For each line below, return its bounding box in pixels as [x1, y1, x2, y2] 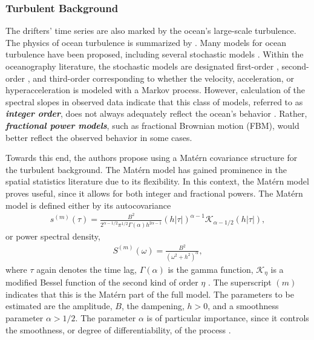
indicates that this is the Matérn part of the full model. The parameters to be [5, 287, 294, 300]
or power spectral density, [5, 230, 100, 243]
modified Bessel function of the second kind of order [5, 276, 198, 289]
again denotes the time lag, [36, 263, 137, 275]
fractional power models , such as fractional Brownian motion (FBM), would [5, 119, 299, 131]
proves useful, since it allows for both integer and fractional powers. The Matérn [5, 186, 303, 199]
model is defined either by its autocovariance [5, 198, 171, 211]
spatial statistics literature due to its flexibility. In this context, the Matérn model [5, 175, 309, 188]
